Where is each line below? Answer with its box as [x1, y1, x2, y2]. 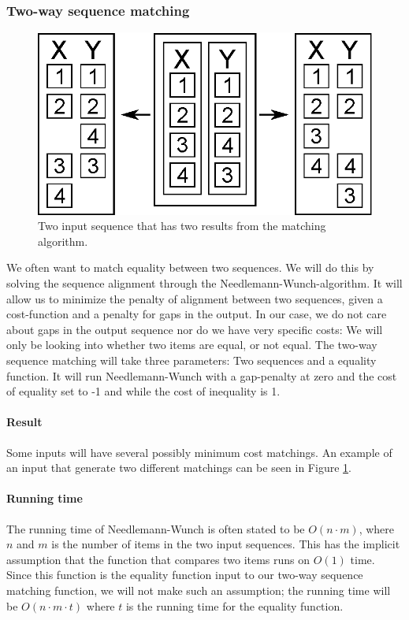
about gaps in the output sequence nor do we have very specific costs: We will [6, 321, 383, 337]
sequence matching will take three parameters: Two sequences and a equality [6, 351, 377, 368]
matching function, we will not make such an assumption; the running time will [6, 581, 391, 598]
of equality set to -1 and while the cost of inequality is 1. [6, 383, 281, 399]
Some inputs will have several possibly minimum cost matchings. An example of [6, 444, 392, 460]
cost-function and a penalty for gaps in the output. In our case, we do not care [6, 306, 387, 322]
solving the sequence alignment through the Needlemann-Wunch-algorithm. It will [6, 275, 403, 291]
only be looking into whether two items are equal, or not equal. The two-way [6, 336, 377, 353]
